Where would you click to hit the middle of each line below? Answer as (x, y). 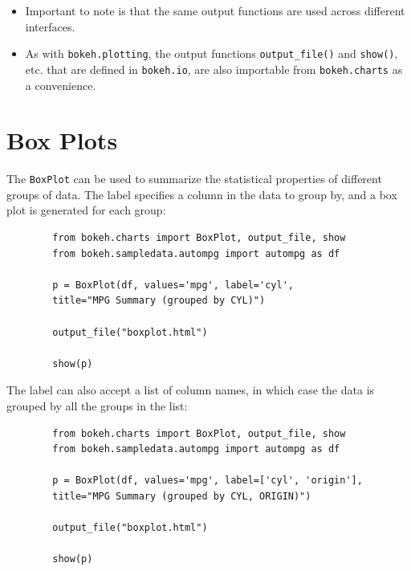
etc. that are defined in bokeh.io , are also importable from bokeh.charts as (214, 69)
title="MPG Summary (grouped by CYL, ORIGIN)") (182, 496)
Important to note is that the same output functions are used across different (215, 10)
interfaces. (50, 26)
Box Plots (62, 140)
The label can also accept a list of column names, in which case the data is (191, 390)
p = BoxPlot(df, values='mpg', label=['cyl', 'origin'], (208, 481)
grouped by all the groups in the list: (97, 406)
